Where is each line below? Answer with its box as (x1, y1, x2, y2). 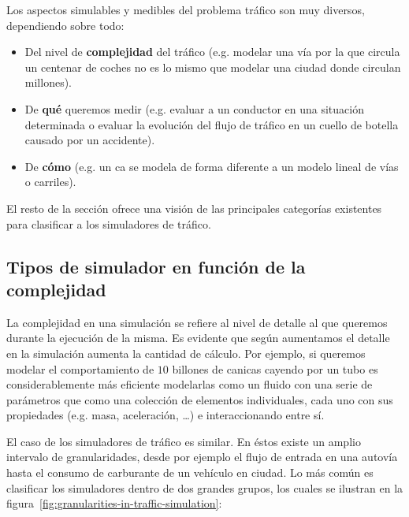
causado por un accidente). (24, 132, 155, 148)
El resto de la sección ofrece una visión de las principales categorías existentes (6, 199, 382, 216)
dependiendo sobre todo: (6, 17, 125, 33)
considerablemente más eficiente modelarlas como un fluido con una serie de (6, 376, 373, 392)
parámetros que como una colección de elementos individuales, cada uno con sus (6, 391, 393, 407)
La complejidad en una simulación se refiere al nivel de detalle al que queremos (6, 314, 388, 330)
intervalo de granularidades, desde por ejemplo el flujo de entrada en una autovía (6, 448, 398, 465)
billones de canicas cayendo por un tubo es (172, 360, 378, 377)
